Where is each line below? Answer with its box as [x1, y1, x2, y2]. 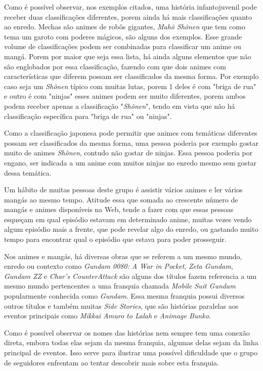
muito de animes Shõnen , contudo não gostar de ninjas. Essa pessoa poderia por [4, 147, 253, 158]
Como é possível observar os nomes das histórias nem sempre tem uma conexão [4, 327, 250, 338]
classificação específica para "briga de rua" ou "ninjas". [4, 110, 172, 121]
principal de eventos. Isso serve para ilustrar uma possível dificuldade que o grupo [4, 347, 258, 357]
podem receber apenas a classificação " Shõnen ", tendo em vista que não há [4, 100, 235, 111]
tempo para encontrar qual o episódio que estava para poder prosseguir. [4, 234, 227, 244]
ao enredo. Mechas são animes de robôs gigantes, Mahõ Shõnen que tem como [4, 21, 245, 32]
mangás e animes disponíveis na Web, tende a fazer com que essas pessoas [4, 204, 234, 215]
